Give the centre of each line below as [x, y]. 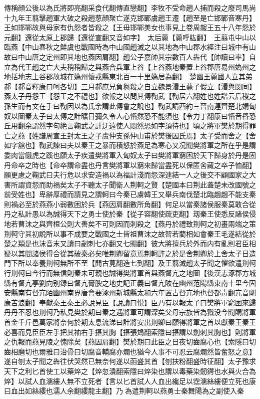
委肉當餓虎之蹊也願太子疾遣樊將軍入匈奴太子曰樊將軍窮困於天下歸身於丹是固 [130, 155]
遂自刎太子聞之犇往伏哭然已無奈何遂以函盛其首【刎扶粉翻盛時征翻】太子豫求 [130, 361]
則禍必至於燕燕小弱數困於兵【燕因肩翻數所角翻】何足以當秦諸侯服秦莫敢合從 [130, 204]
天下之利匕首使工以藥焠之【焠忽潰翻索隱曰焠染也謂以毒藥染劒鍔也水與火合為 [130, 371]
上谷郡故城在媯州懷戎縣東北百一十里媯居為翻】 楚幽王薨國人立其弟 [142, 76]
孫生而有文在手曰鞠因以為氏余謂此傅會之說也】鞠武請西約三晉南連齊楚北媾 [126, 106]
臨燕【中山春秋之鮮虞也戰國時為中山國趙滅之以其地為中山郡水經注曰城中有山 [130, 47]
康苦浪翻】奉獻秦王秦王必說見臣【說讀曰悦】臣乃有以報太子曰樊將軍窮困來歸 [130, 302]
